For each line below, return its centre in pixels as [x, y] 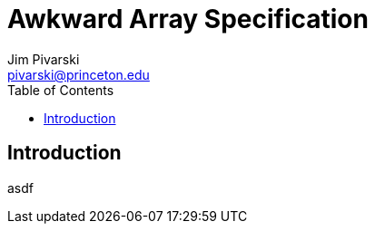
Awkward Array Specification [188, 19]
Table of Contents [61, 90]
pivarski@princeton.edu [79, 74]
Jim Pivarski [44, 59]
